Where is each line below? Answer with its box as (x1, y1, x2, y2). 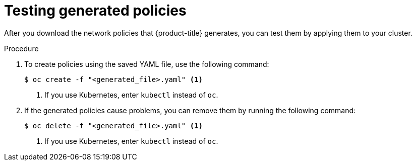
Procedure (4, 44, 39, 53)
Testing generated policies (4, 2, 187, 19)
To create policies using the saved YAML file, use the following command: (24, 59, 269, 68)
